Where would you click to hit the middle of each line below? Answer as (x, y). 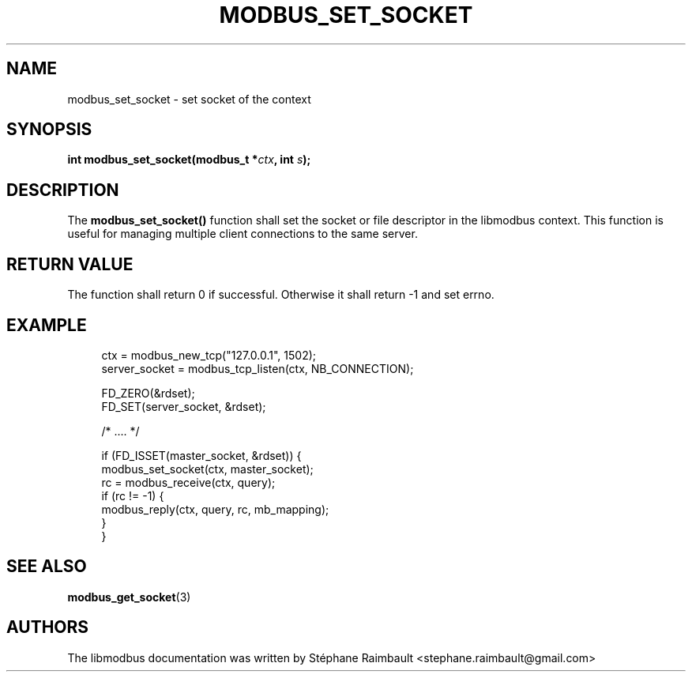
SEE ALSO (47, 567)
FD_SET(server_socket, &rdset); (184, 406)
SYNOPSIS (49, 130)
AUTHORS (48, 627)
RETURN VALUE (70, 264)
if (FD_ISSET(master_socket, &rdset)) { (201, 455)
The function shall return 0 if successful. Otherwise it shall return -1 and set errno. (281, 295)
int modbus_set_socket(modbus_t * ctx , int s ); (189, 160)
